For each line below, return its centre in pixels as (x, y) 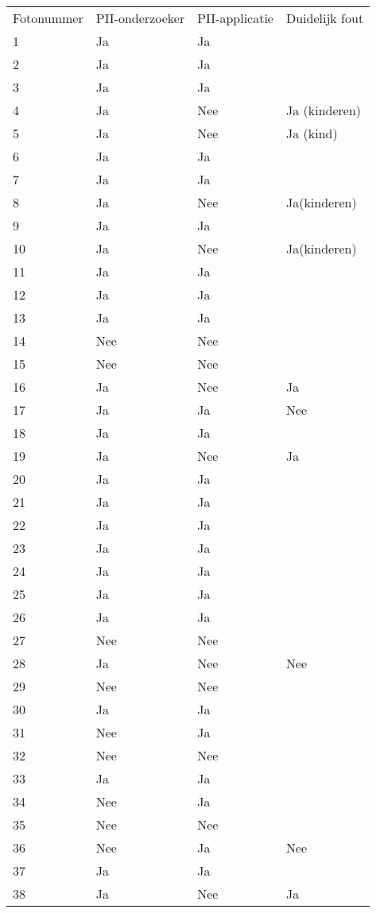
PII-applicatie (235, 18)
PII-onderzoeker (140, 18)
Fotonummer (48, 18)
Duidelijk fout (325, 18)
